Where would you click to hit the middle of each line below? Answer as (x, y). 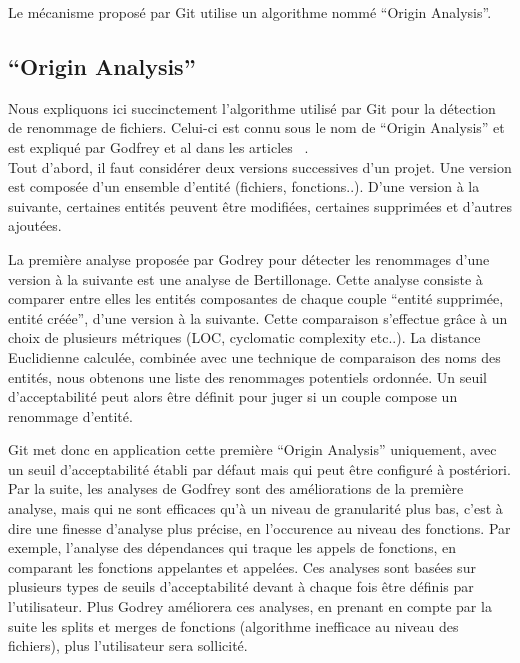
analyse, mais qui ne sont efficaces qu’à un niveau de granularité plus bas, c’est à (255, 508)
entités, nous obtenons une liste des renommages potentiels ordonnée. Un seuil (247, 376)
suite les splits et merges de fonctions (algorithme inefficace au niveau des (233, 625)
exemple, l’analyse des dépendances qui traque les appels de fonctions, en (232, 547)
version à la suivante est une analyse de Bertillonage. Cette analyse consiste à (245, 278)
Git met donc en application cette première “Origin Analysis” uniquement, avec (252, 449)
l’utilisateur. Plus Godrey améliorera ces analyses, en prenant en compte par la (250, 606)
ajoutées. (35, 225)
